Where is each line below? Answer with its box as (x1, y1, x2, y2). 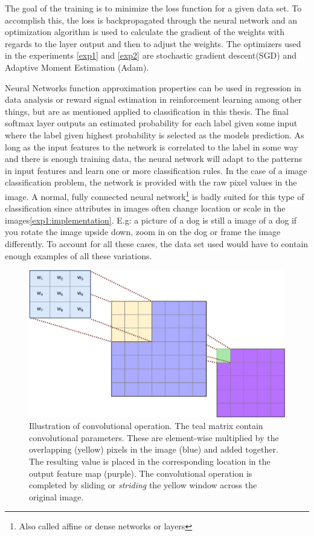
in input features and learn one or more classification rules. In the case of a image (5, 164, 307, 176)
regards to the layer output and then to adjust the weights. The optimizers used (5, 37, 301, 50)
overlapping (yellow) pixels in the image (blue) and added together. (29, 443, 278, 456)
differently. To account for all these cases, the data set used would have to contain (5, 237, 309, 250)
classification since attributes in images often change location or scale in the (5, 202, 286, 215)
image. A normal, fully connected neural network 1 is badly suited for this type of (5, 188, 304, 202)
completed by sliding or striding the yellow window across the (29, 479, 257, 491)
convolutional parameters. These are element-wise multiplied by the (29, 431, 279, 444)
